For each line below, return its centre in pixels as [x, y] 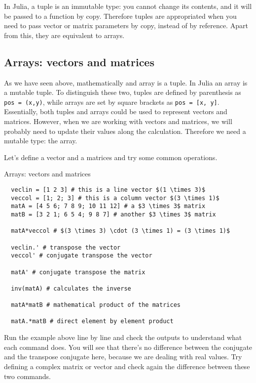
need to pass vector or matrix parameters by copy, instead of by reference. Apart [126, 25]
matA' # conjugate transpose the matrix [78, 272]
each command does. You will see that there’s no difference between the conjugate [128, 347]
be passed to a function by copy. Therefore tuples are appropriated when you [120, 16]
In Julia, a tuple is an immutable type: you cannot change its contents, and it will [128, 6]
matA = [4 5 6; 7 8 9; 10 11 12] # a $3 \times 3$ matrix [108, 206]
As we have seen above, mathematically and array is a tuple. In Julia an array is [126, 82]
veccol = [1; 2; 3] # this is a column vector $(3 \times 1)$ [115, 198]
